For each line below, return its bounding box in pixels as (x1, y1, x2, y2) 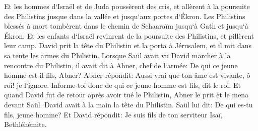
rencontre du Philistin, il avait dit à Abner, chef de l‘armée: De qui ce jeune (4, 60, 238, 70)
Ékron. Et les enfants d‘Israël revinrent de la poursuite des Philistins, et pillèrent (4, 30, 254, 41)
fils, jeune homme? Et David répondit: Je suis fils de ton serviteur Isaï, (4, 109, 223, 119)
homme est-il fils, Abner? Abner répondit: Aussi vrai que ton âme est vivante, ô (4, 70, 250, 80)
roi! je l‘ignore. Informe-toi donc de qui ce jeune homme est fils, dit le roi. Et (4, 79, 241, 90)
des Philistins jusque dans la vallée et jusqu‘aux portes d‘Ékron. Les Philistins (4, 11, 245, 21)
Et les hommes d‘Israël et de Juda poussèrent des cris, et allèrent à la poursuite (4, 1, 250, 11)
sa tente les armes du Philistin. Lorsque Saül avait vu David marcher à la (4, 50, 231, 60)
